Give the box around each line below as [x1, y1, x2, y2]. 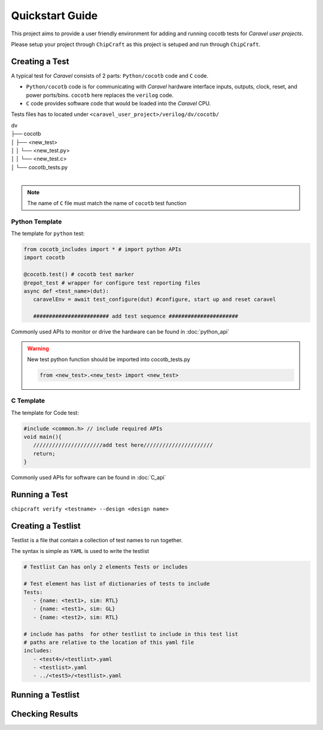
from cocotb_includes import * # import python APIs [23, 246, 182, 253]
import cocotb [23, 254, 65, 261]
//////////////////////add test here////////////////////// [33, 442, 214, 448]
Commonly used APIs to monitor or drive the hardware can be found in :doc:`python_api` [11, 328, 230, 335]
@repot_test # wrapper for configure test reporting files [23, 279, 200, 286]
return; [33, 450, 56, 457]
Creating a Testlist [11, 521, 81, 531]
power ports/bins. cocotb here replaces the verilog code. [26, 91, 173, 99]
